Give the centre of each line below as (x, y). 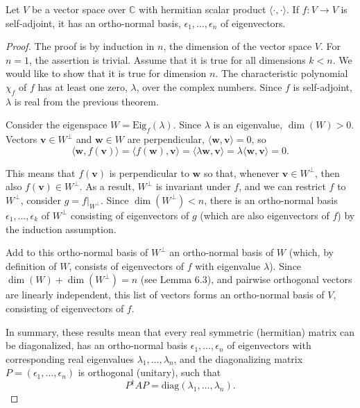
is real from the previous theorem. (86, 101)
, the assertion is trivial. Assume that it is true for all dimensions (168, 59)
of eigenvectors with (269, 345)
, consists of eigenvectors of (127, 265)
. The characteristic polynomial (282, 73)
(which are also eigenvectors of (265, 215)
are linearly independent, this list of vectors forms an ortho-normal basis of (165, 295)
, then (327, 172)
